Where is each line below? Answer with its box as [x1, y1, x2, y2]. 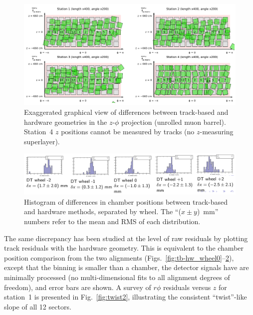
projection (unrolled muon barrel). [121, 116, 226, 127]
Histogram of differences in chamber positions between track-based [24, 196, 228, 207]
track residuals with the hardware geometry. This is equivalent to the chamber [4, 243, 244, 253]
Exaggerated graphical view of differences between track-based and [24, 107, 229, 117]
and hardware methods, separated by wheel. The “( [24, 206, 181, 217]
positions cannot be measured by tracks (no [61, 126, 195, 137]
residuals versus [163, 282, 211, 292]
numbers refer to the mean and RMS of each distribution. [24, 216, 201, 227]
